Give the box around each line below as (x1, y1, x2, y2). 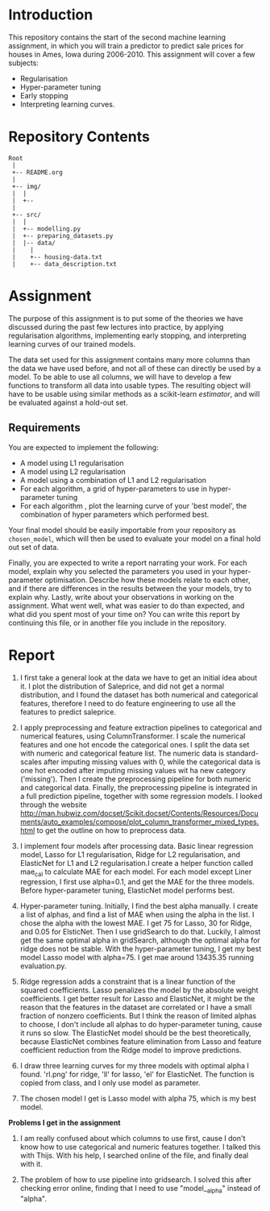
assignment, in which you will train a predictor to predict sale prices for (8, 40, 244, 50)
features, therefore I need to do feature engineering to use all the (19, 698, 236, 708)
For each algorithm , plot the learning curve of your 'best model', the (19, 501, 247, 510)
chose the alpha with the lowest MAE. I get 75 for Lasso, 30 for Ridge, (19, 918, 252, 928)
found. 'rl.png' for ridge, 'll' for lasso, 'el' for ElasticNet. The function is (19, 1070, 255, 1080)
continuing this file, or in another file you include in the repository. (8, 618, 227, 627)
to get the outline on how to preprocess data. (36, 825, 187, 835)
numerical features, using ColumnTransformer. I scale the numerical (19, 731, 246, 741)
